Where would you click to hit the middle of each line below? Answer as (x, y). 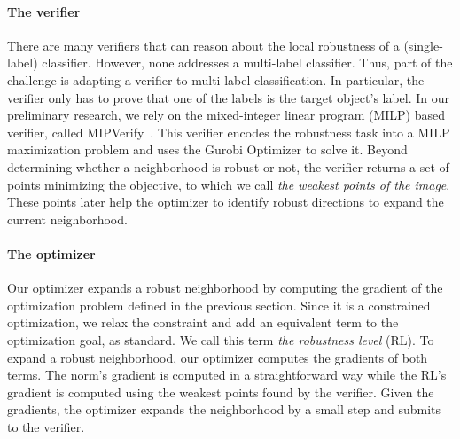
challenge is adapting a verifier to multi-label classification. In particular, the (216, 79)
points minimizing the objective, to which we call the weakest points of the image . (229, 184)
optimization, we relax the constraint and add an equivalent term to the (203, 322)
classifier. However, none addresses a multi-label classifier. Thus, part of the (247, 63)
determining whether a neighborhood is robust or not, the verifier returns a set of (228, 166)
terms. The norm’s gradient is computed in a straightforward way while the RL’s (227, 375)
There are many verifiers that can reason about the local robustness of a (203, 45)
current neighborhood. (67, 219)
